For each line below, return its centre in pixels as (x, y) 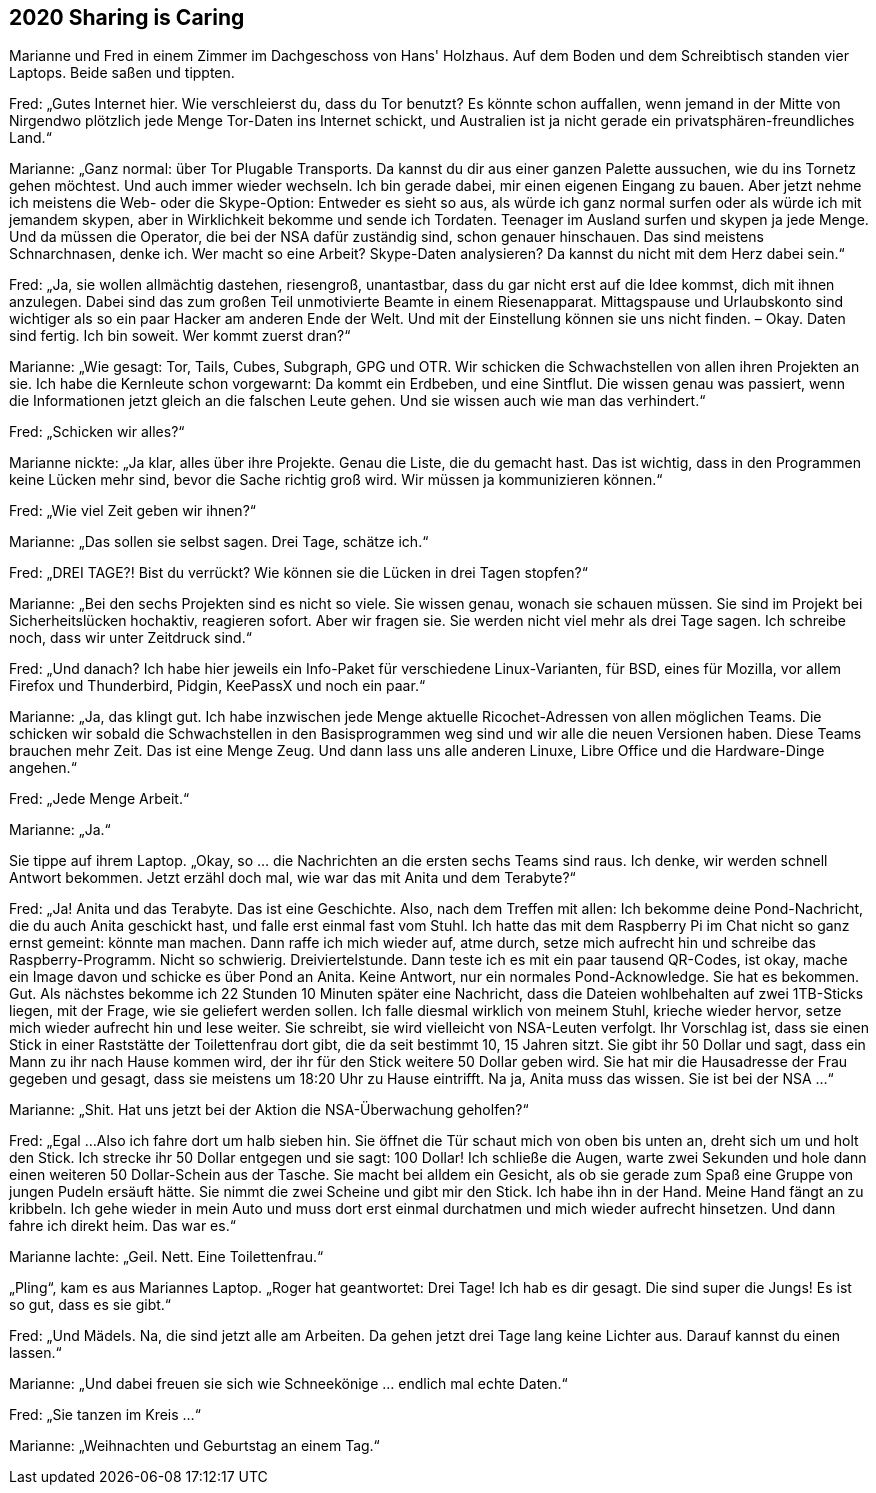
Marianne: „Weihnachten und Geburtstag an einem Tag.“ (194, 1446)
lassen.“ (35, 1353)
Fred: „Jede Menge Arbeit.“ (99, 799)
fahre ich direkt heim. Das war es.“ (122, 1226)
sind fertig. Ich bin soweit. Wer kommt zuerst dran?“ (180, 336)
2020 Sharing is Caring (127, 17)
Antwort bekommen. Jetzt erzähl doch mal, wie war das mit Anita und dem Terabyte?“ (292, 878)
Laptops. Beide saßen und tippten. (122, 73)
